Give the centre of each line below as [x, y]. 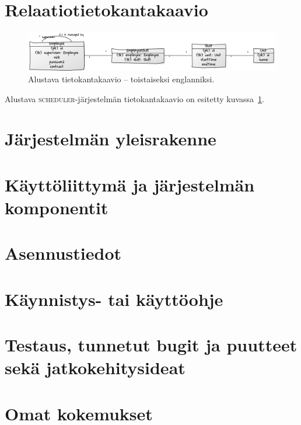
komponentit [57, 207]
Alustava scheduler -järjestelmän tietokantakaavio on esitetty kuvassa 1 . [134, 98]
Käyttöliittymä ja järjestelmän [130, 184]
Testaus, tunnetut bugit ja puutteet [151, 345]
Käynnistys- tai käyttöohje [114, 299]
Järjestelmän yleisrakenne [111, 139]
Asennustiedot [63, 253]
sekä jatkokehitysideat [95, 367]
